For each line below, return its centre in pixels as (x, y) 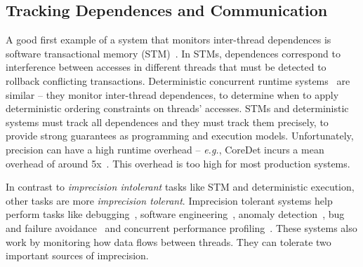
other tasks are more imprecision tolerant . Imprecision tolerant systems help (169, 200)
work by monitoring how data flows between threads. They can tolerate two (169, 241)
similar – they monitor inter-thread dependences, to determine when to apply (172, 94)
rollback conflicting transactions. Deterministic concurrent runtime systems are (178, 80)
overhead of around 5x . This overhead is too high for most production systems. (178, 163)
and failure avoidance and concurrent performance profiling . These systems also (181, 227)
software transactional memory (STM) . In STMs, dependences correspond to (173, 53)
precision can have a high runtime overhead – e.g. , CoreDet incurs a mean (165, 149)
